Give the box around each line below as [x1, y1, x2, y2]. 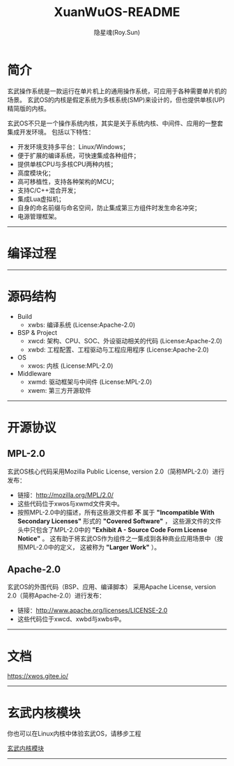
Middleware [17, 369, 52, 377]
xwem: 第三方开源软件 [27, 386, 92, 394]
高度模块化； [17, 169, 54, 177]
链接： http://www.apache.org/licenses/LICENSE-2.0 [17, 607, 168, 615]
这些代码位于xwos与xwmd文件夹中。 [17, 499, 124, 508]
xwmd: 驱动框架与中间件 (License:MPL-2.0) [27, 377, 153, 386]
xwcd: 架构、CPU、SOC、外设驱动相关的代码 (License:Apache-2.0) [27, 336, 223, 345]
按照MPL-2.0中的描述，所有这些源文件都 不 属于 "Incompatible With [17, 508, 214, 516]
